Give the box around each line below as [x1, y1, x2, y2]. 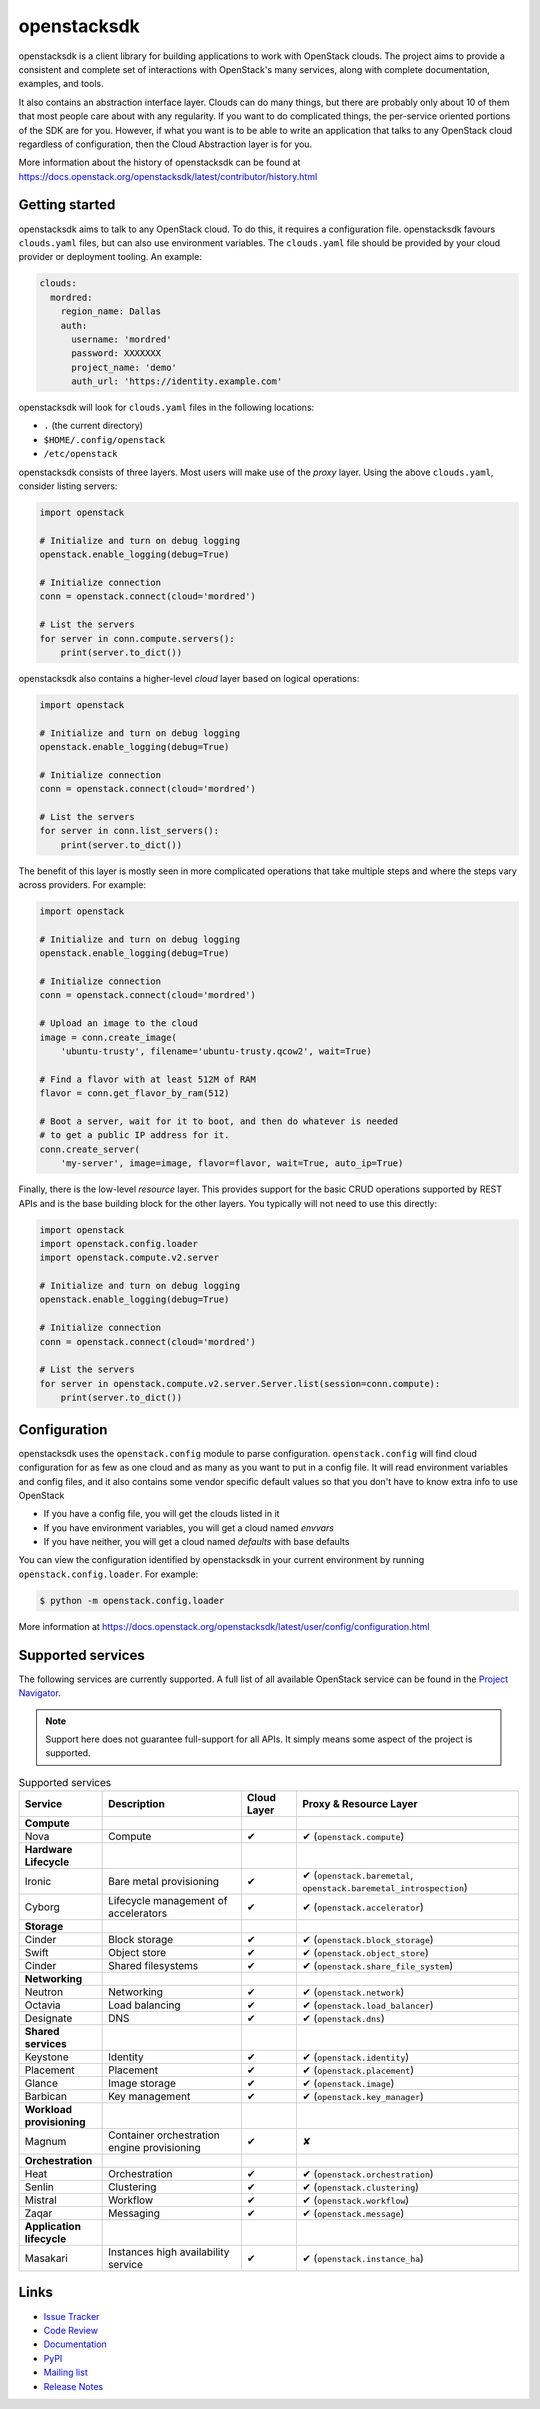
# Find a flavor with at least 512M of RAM [39, 1073, 257, 1085]
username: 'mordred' [71, 333, 172, 345]
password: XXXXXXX [71, 348, 162, 359]
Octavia [24, 1998, 62, 2012]
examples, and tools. [18, 78, 104, 90]
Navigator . [18, 1687, 62, 1699]
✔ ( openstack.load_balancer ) [301, 1998, 434, 2012]
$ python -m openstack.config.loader [39, 1595, 225, 1606]
